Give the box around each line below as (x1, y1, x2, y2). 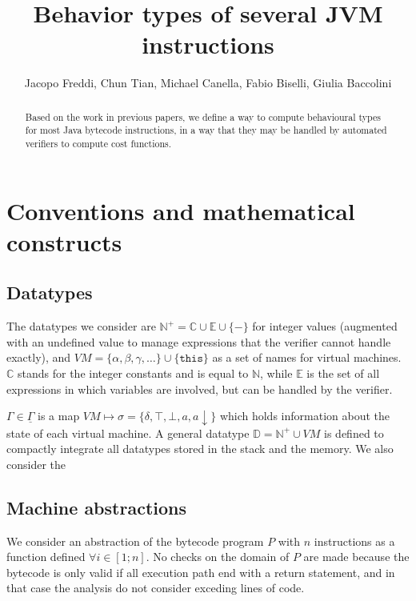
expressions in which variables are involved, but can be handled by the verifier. (6, 380, 393, 397)
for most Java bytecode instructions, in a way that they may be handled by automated (25, 123, 387, 137)
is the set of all (306, 365, 380, 382)
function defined (6, 548, 86, 565)
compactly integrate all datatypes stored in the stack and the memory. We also (6, 440, 394, 457)
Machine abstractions (6, 495, 186, 519)
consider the (6, 455, 66, 472)
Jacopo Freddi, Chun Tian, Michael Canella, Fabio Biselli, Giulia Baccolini (24, 74, 392, 91)
